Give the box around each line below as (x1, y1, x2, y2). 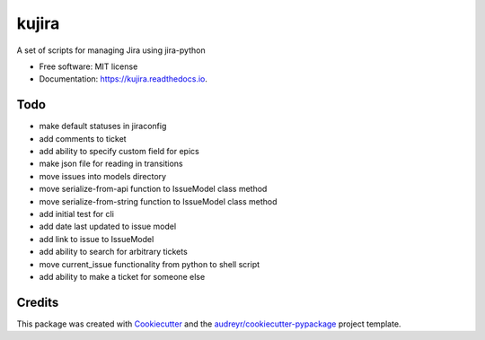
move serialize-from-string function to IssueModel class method (39, 196, 278, 206)
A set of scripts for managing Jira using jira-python (16, 45, 206, 56)
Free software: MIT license (39, 61, 138, 72)
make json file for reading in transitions (39, 158, 183, 170)
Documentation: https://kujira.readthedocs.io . (39, 74, 208, 84)
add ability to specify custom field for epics (39, 146, 199, 157)
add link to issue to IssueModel (39, 233, 154, 244)
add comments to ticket (39, 133, 127, 144)
